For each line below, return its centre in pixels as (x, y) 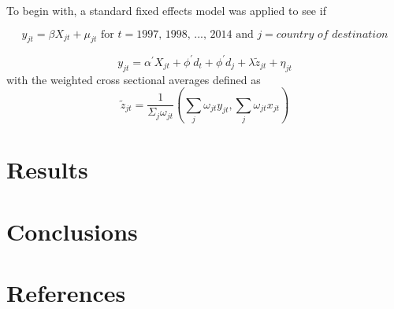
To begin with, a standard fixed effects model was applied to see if (166, 10)
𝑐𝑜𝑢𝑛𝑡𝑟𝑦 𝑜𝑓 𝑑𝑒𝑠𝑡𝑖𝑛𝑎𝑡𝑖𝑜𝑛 (332, 34)
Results (47, 169)
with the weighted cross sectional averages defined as (134, 79)
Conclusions (72, 231)
